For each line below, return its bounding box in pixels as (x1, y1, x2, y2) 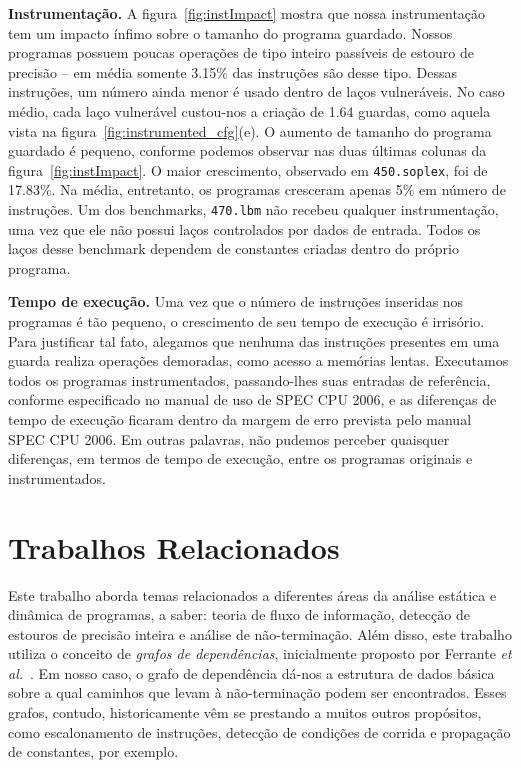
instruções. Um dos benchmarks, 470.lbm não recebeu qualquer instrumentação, (8, 199, 499, 219)
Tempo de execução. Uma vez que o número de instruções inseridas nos (8, 291, 464, 312)
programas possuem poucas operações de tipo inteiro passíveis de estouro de (8, 42, 474, 63)
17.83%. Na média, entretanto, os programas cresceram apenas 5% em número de (8, 179, 506, 200)
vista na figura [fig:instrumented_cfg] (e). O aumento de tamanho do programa (8, 120, 492, 141)
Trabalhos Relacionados (8, 526, 340, 567)
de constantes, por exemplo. (8, 741, 179, 762)
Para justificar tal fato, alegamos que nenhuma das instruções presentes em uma (8, 330, 500, 351)
